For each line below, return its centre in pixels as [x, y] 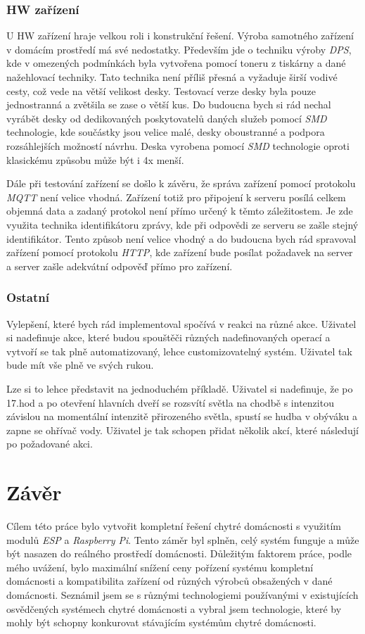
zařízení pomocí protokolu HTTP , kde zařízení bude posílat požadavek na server [180, 252]
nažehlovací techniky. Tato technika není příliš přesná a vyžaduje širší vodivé [172, 77]
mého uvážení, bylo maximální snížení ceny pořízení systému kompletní [160, 567]
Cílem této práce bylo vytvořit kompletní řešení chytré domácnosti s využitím [174, 526]
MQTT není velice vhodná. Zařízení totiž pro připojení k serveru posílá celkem [176, 197]
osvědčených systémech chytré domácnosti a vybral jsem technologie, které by [174, 608]
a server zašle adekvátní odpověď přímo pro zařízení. [120, 266]
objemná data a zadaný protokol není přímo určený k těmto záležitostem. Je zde [180, 211]
